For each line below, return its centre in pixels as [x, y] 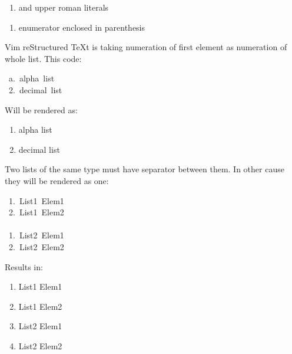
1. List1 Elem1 [36, 200]
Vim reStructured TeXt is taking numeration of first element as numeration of [146, 47]
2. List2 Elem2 [36, 246]
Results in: [24, 266]
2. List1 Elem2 [36, 212]
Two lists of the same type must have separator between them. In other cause [145, 169]
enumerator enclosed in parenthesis [82, 27]
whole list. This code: [43, 58]
